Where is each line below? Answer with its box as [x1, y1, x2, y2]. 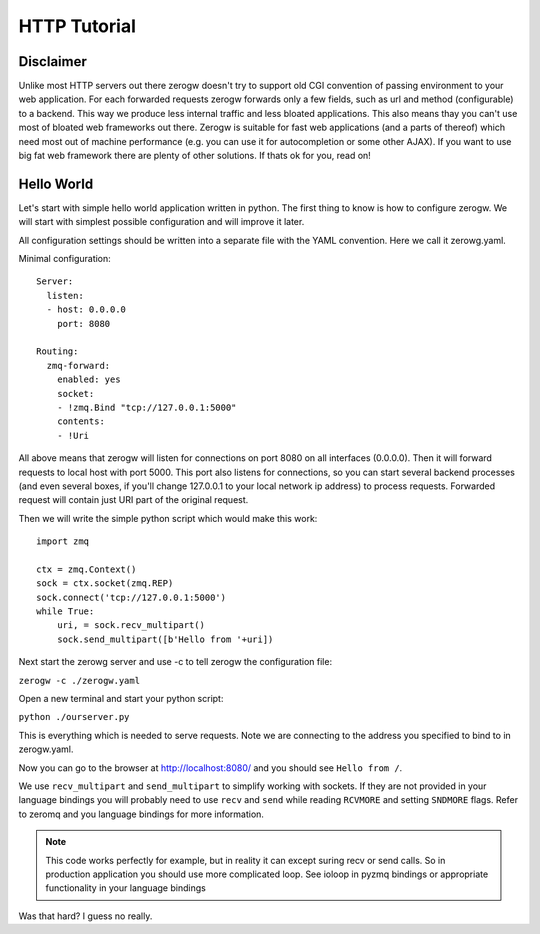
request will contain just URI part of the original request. [18, 494, 249, 506]
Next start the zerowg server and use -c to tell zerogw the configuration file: [18, 656, 333, 668]
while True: [36, 606, 95, 617]
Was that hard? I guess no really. [18, 910, 153, 922]
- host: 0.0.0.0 [46, 304, 127, 315]
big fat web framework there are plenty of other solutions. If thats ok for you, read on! [18, 150, 372, 162]
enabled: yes [56, 374, 121, 385]
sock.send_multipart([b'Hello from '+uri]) [56, 633, 274, 645]
